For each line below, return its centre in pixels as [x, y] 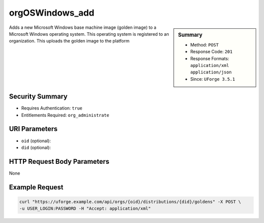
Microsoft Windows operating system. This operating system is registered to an [89, 34]
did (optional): [36, 147]
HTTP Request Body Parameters [59, 161]
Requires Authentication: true [52, 108]
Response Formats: [210, 58]
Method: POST [205, 45]
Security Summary [38, 97]
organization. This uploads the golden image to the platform [69, 41]
